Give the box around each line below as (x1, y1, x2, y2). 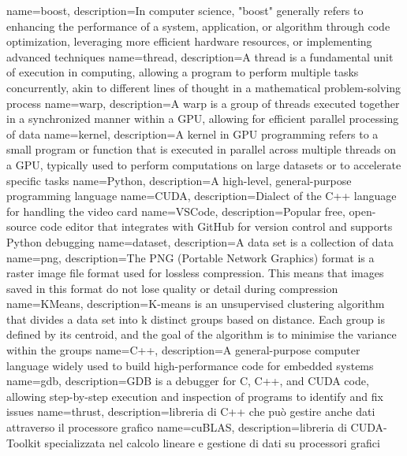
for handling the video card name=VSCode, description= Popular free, (6, 202, 345, 219)
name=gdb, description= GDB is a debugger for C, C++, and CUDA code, (6, 373, 369, 389)
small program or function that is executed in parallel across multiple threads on (6, 141, 397, 158)
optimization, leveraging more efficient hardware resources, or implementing (6, 33, 372, 50)
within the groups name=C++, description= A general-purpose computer (6, 342, 360, 358)
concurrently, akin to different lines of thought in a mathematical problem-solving (6, 79, 401, 95)
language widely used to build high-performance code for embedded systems (6, 357, 374, 373)
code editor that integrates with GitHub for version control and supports (39, 218, 393, 235)
